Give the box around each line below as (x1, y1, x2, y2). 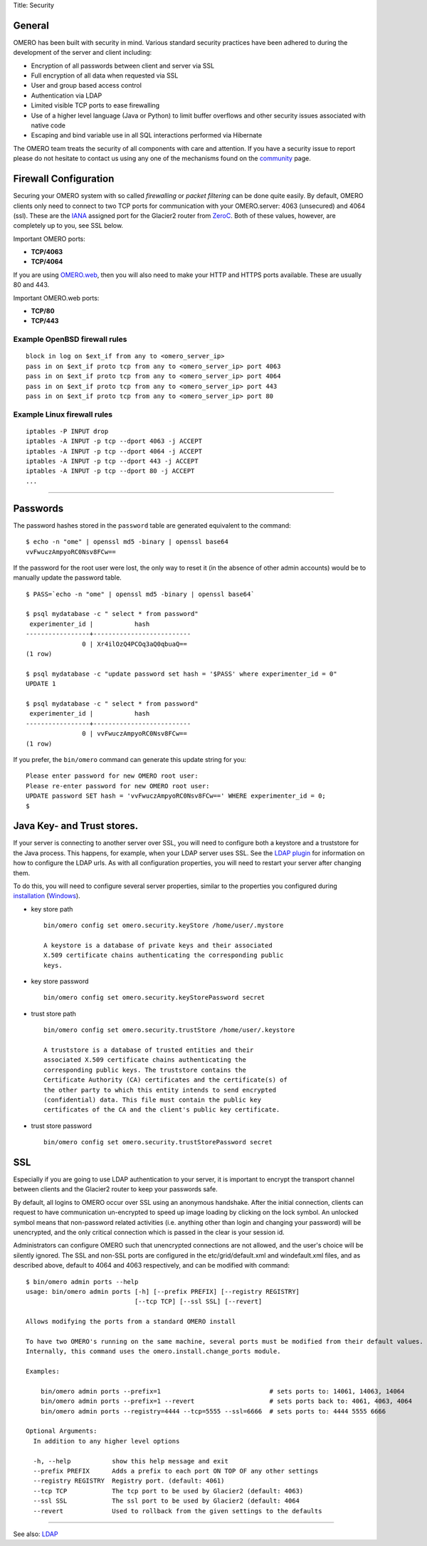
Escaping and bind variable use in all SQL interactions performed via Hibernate (31, 131, 263, 140)
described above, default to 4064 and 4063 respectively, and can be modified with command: (13, 1261, 290, 1270)
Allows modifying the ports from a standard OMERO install (26, 1317, 236, 1326)
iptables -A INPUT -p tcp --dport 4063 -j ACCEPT (26, 437, 203, 445)
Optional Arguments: (26, 1427, 97, 1435)
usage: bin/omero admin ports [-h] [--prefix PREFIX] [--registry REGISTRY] (26, 1288, 300, 1295)
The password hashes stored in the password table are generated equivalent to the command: (13, 521, 291, 530)
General (13, 19, 50, 31)
